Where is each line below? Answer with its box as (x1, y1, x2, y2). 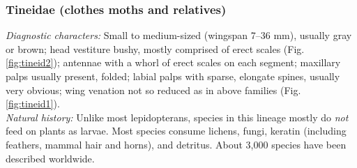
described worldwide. (6, 151, 95, 165)
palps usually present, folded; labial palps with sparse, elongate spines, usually (6, 69, 340, 83)
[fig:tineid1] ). (6, 96, 60, 111)
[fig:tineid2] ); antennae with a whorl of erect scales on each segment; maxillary (6, 55, 341, 70)
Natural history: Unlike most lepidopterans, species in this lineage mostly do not (6, 109, 349, 124)
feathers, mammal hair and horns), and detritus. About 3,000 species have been (6, 137, 347, 151)
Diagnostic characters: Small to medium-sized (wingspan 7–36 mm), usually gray (6, 28, 352, 43)
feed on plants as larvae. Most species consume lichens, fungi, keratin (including (6, 123, 347, 138)
